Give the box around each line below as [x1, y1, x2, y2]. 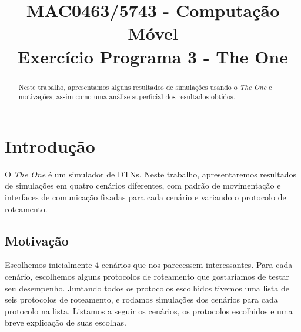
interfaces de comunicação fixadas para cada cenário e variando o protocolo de [5, 190, 286, 203]
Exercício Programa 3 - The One [18, 44, 288, 68]
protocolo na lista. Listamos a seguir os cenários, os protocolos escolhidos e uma [5, 304, 293, 317]
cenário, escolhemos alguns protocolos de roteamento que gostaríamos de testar [5, 270, 290, 282]
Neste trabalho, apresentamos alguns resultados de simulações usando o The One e [18, 82, 272, 92]
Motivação [5, 231, 69, 249]
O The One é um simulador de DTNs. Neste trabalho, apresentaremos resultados [5, 167, 296, 180]
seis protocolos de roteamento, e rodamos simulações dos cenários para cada [5, 293, 278, 306]
